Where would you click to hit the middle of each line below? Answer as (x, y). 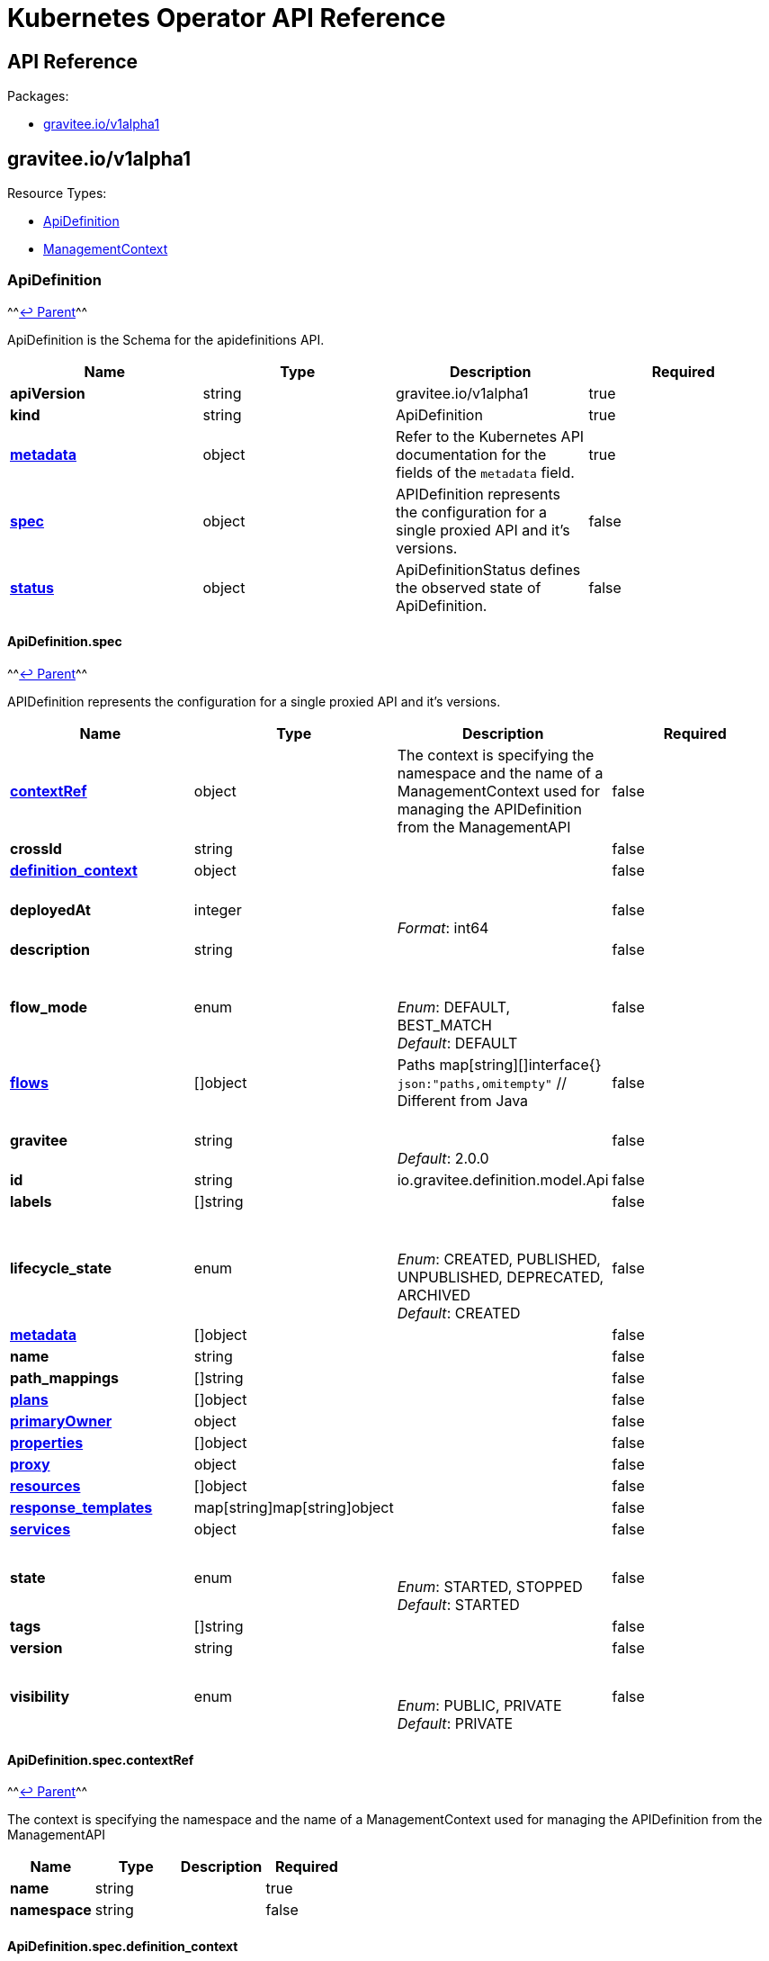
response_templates (81, 1507)
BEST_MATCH (444, 1025)
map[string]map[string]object (294, 1507)
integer (218, 909)
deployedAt (50, 909)
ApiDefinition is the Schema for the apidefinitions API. (166, 339)
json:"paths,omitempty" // (482, 1082)
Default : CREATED (459, 1313)
